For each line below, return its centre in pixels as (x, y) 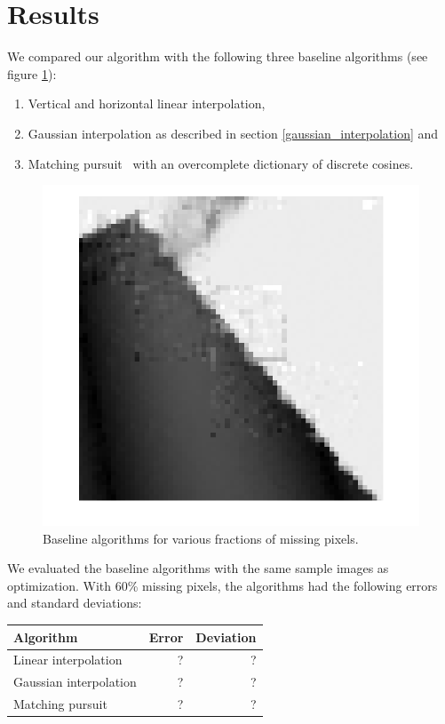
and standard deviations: (75, 603)
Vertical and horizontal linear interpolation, (147, 103)
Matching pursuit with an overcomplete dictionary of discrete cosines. (221, 163)
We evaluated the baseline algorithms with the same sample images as (198, 568)
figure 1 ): (32, 73)
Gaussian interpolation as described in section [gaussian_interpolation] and (233, 133)
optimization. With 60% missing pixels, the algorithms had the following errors (222, 585)
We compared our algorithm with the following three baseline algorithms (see (218, 56)
